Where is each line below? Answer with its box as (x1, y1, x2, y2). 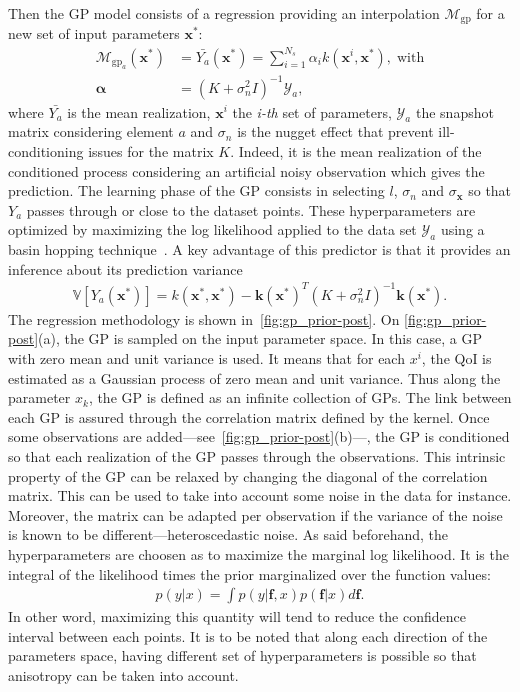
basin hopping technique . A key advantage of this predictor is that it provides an (8, 239, 511, 260)
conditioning (8, 140, 84, 161)
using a (440, 219, 485, 240)
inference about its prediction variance (8, 258, 243, 279)
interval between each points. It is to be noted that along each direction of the (8, 625, 488, 646)
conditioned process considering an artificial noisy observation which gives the (8, 160, 485, 181)
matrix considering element (8, 121, 174, 142)
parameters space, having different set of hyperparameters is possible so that (8, 645, 477, 666)
